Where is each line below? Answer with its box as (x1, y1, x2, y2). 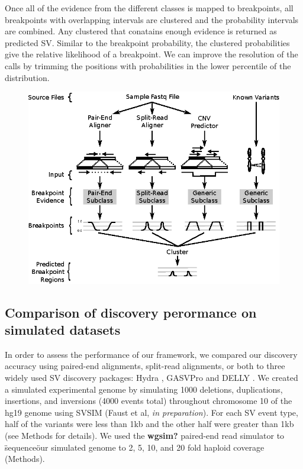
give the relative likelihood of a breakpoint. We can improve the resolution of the (5, 48, 298, 60)
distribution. (5, 71, 50, 83)
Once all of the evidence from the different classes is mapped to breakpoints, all (5, 2, 294, 14)
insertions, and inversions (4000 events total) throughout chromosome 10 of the (5, 394, 292, 407)
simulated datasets (5, 321, 121, 339)
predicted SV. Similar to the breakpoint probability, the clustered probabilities (5, 36, 290, 48)
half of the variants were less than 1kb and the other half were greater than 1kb (5, 418, 294, 430)
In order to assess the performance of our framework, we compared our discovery (5, 348, 298, 360)
